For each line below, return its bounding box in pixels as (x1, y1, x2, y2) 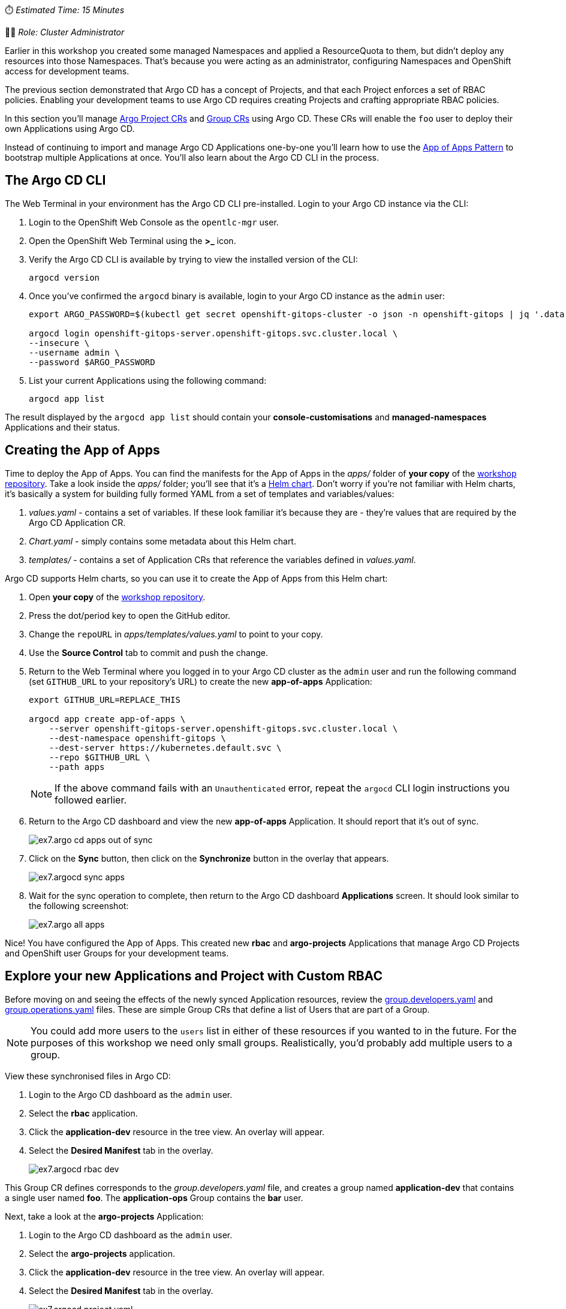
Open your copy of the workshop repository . (29, 591, 206, 602)
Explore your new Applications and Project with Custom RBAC (5, 968, 383, 984)
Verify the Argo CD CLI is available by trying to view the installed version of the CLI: (29, 254, 358, 264)
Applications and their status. (5, 422, 120, 432)
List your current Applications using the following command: (29, 375, 267, 386)
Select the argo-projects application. (29, 1248, 176, 1259)
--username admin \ (29, 347, 120, 357)
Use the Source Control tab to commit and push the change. (29, 647, 268, 658)
